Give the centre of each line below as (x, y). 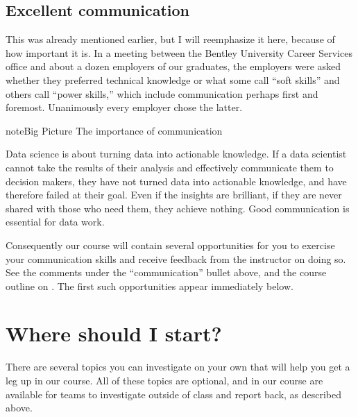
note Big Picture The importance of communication (114, 130)
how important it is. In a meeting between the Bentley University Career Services (179, 52)
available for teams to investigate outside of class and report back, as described (174, 394)
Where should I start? (114, 333)
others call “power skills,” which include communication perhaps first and (162, 93)
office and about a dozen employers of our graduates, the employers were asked (173, 66)
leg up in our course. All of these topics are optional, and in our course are (164, 381)
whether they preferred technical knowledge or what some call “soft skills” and (173, 79)
